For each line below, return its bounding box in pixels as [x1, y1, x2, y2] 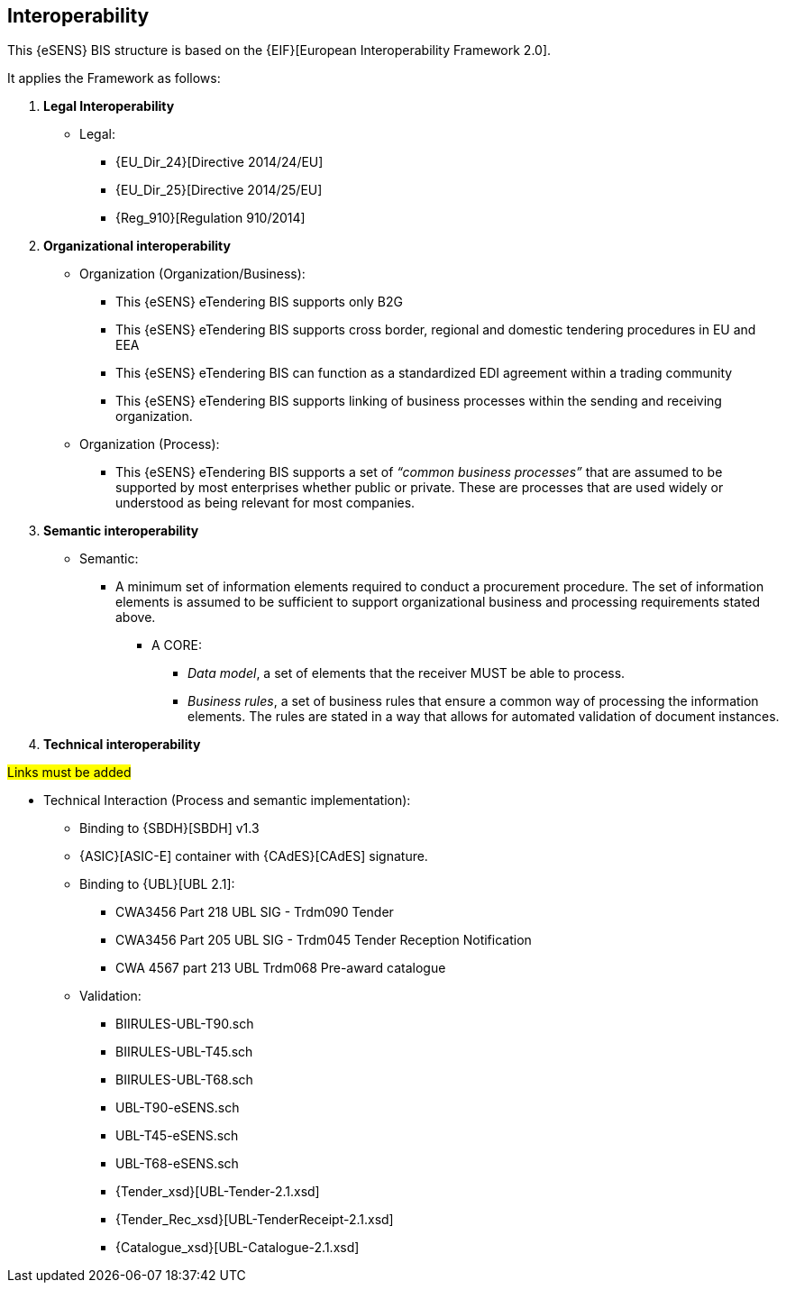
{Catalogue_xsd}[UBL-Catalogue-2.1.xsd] [115, 1240, 360, 1256]
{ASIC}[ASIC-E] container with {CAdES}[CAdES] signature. [79, 848, 428, 865]
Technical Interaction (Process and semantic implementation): [43, 792, 411, 809]
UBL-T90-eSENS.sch [115, 1100, 240, 1116]
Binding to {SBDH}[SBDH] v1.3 [79, 820, 260, 837]
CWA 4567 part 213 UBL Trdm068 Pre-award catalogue [115, 960, 446, 976]
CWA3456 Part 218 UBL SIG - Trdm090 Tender [115, 904, 394, 920]
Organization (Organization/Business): [79, 266, 306, 282]
